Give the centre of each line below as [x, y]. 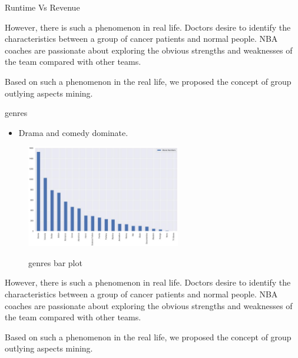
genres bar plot [55, 262]
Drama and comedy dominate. [73, 132]
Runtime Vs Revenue [42, 7]
